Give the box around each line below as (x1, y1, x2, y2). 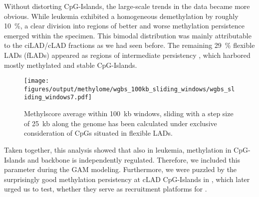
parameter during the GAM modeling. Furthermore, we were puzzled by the (4, 164, 237, 175)
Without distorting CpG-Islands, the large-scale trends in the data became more (4, 1, 250, 11)
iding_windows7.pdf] (24, 94, 92, 101)
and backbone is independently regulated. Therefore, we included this (27, 154, 240, 165)
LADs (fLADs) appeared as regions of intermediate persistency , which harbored (4, 49, 251, 60)
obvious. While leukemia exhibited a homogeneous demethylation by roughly (4, 10, 239, 21)
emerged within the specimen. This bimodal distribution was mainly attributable (4, 30, 252, 40)
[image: (24, 77, 49, 85)
